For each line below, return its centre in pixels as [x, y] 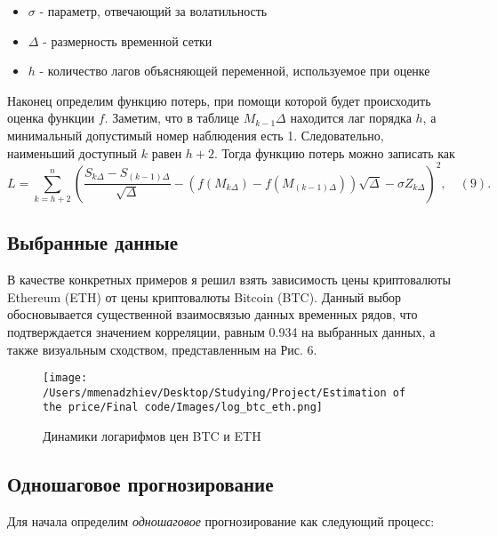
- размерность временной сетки [128, 40]
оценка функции [51, 118]
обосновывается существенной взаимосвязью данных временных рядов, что [212, 314]
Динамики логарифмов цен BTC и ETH [152, 436]
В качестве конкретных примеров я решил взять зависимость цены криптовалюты [229, 280]
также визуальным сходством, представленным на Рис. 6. [162, 349]
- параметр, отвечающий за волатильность [153, 11]
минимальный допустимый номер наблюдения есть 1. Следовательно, [196, 135]
